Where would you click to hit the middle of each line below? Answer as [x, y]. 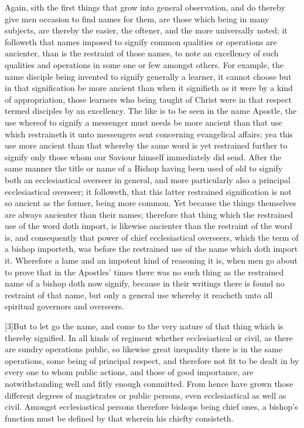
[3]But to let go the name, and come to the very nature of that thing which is [144, 326]
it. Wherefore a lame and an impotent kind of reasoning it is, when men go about [151, 260]
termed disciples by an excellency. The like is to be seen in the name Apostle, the [151, 111]
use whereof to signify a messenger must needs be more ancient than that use [144, 122]
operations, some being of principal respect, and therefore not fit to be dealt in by [152, 360]
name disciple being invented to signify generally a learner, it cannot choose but [148, 76]
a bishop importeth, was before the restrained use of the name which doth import [151, 249]
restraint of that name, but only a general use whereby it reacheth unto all [139, 294]
